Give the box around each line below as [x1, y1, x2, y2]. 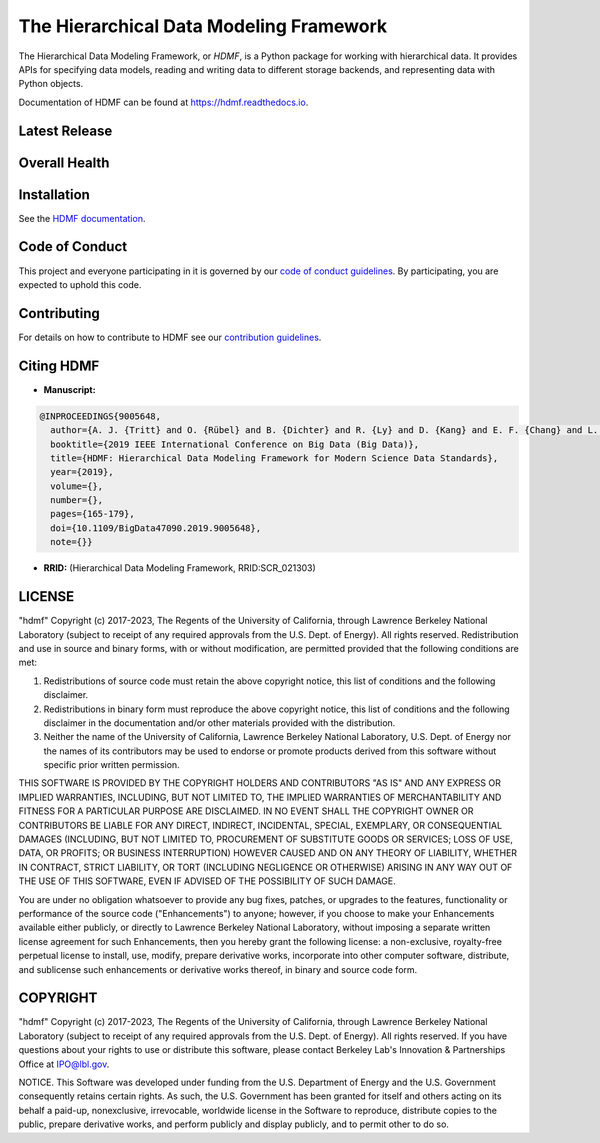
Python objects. [18, 78, 84, 90]
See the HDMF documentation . [18, 212, 146, 224]
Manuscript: [43, 383, 96, 395]
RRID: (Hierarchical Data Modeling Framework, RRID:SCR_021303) [43, 562, 317, 574]
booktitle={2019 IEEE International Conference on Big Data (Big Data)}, [50, 438, 420, 450]
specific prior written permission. [43, 759, 180, 771]
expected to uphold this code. [18, 278, 142, 290]
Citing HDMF [18, 357, 100, 374]
